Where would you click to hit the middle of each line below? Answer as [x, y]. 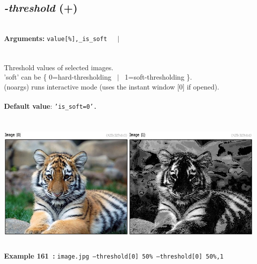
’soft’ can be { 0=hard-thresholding [58, 77]
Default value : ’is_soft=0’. [51, 106]
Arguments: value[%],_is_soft [56, 38]
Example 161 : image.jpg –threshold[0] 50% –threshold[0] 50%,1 [114, 255]
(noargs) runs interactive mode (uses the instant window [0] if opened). [112, 86]
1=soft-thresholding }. [158, 77]
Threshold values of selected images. [59, 67]
